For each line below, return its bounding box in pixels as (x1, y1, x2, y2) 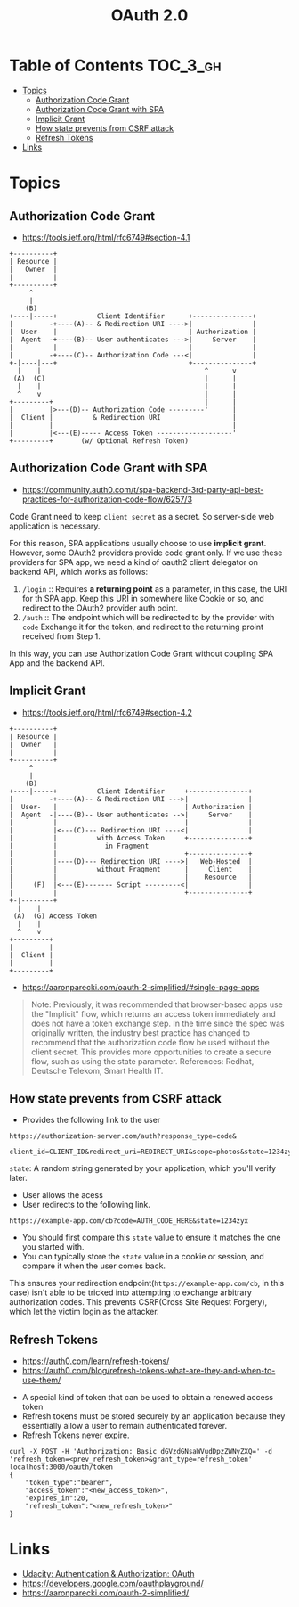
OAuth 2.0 (110, 5, 189, 26)
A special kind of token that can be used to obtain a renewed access (21, 1392, 274, 1403)
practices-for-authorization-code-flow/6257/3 (21, 494, 193, 504)
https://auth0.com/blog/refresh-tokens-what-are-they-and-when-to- (21, 1365, 276, 1376)
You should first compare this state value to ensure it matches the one (21, 1232, 281, 1243)
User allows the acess (21, 1190, 104, 1201)
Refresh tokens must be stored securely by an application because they (21, 1411, 286, 1422)
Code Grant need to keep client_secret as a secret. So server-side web (9, 511, 274, 521)
